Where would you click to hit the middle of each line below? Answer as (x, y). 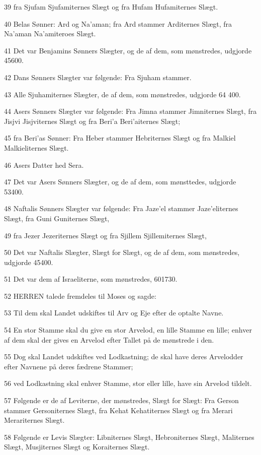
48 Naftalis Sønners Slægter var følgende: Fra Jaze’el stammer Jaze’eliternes (121, 208)
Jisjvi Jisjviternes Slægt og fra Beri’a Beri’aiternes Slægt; (92, 121)
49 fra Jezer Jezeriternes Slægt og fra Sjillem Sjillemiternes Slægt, (105, 235)
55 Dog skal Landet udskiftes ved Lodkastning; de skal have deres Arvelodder (124, 356)
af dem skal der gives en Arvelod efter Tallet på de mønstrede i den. (109, 339)
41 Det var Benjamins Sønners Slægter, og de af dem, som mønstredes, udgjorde (128, 50)
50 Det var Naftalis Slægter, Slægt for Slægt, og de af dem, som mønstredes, (122, 252)
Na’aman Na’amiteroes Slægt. (50, 34)
